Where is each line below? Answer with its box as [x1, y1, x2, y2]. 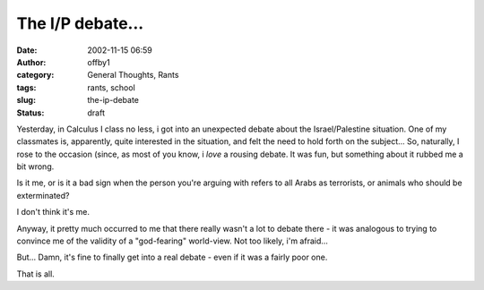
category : [16, 70, 55, 81]
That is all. [16, 269, 56, 279]
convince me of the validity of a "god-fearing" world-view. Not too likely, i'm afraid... [16, 235, 329, 246]
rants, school [87, 81, 136, 93]
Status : [16, 107, 45, 118]
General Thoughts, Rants [87, 70, 179, 81]
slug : [16, 95, 36, 106]
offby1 [87, 56, 111, 67]
